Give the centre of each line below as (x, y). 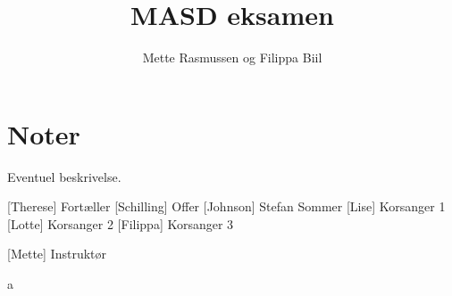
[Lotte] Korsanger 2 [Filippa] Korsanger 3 (121, 223)
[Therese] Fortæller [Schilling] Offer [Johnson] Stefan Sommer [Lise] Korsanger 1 (226, 206)
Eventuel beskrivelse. (64, 176)
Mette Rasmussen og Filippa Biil (232, 58)
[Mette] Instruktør (57, 254)
